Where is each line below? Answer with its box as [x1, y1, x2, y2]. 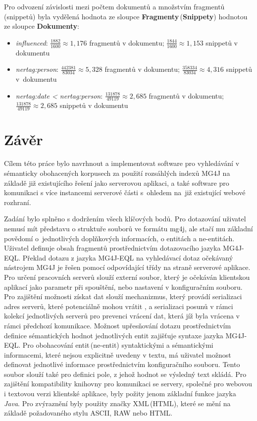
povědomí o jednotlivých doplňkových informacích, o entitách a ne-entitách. [4, 233, 235, 243]
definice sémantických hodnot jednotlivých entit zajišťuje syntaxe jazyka [4, 330, 223, 340]
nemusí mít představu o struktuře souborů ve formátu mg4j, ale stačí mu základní [4, 223, 253, 233]
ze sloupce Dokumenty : [4, 21, 79, 31]
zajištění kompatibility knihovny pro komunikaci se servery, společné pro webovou [4, 378, 252, 389]
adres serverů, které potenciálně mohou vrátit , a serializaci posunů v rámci [4, 301, 233, 311]
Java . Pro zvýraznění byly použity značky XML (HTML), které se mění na [4, 398, 231, 408]
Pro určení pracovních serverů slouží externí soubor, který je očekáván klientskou [4, 271, 250, 282]
